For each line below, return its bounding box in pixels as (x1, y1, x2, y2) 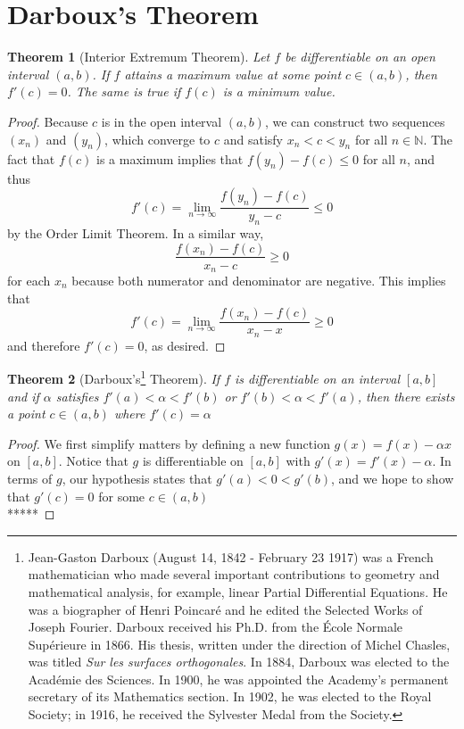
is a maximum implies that (96, 149, 244, 168)
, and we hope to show (331, 468, 454, 487)
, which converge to (104, 129, 211, 148)
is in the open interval (101, 112, 222, 130)
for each (7, 271, 51, 290)
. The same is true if (67, 82, 181, 101)
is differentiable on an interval (235, 369, 401, 387)
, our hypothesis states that (62, 468, 212, 487)
